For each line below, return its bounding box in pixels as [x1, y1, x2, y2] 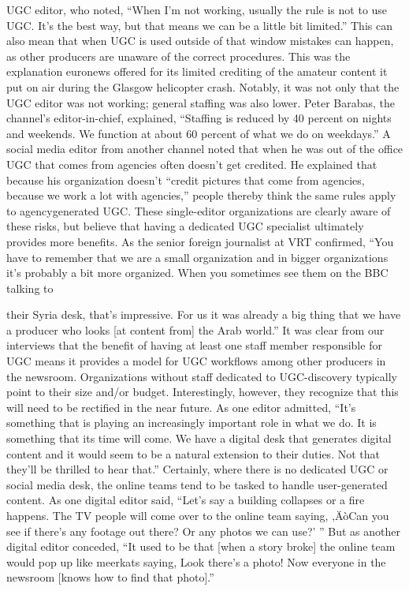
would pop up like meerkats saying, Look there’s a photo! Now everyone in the [6, 553, 386, 570]
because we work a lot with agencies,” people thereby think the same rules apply [6, 187, 396, 204]
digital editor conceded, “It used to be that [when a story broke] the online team [6, 538, 396, 555]
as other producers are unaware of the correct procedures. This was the [6, 47, 351, 64]
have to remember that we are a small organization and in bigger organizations [6, 249, 389, 265]
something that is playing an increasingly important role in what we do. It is [6, 414, 377, 431]
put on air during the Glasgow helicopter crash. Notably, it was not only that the [6, 78, 400, 95]
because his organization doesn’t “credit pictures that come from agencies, [6, 171, 365, 188]
